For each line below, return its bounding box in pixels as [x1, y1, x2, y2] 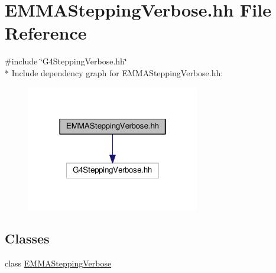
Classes [5, 229, 50, 248]
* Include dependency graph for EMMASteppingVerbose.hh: [5, 66, 223, 79]
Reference [5, 21, 87, 45]
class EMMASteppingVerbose [5, 257, 112, 269]
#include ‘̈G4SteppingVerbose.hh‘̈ [5, 55, 127, 67]
